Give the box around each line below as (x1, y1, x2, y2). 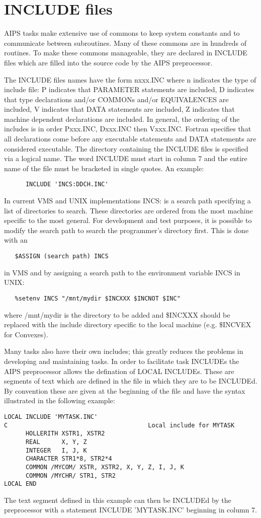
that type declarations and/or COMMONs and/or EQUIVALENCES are (4, 94, 229, 104)
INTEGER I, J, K (25, 447, 87, 454)
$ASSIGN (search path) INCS (15, 253, 109, 260)
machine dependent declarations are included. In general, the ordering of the (4, 113, 240, 124)
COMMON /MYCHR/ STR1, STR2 (25, 472, 116, 479)
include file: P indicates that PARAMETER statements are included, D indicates (4, 84, 254, 95)
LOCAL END (4, 480, 37, 488)
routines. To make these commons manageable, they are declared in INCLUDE (4, 47, 247, 58)
